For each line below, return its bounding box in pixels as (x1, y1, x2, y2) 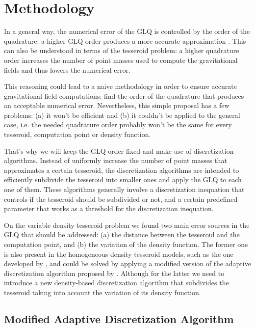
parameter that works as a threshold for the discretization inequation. (4, 203, 214, 214)
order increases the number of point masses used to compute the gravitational (4, 55, 238, 65)
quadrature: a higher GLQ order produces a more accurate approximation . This (4, 35, 246, 46)
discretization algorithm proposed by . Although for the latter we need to (4, 268, 225, 278)
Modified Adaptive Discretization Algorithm (4, 311, 234, 326)
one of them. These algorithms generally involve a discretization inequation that (4, 184, 245, 194)
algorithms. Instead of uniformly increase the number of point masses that (4, 155, 227, 165)
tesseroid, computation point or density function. (4, 129, 151, 139)
